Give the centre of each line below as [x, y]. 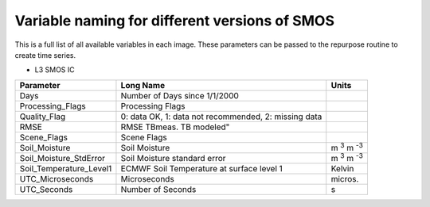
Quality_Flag [43, 117]
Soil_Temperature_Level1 [66, 169]
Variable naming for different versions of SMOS [174, 21]
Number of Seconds [158, 190]
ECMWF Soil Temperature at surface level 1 [201, 169]
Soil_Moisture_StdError [63, 159]
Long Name [143, 85]
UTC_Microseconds [57, 179]
